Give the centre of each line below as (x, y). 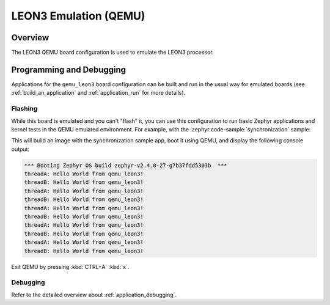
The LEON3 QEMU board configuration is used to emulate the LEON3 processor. (112, 53)
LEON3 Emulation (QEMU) (78, 16)
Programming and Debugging (69, 69)
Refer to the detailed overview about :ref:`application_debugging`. (94, 295)
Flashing (24, 109)
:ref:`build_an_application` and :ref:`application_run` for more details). (98, 93)
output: (20, 149)
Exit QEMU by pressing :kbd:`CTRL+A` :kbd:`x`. (70, 266)
